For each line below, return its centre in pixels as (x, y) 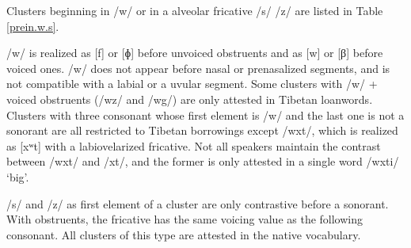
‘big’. (18, 176)
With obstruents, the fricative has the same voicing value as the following (185, 219)
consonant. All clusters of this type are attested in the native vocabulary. (184, 234)
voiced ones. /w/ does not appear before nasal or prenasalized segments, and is (198, 68)
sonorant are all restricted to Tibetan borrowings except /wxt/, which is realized (202, 130)
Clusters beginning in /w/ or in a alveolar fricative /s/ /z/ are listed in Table (195, 10)
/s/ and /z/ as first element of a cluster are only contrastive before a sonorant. (198, 203)
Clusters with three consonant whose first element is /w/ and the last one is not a (205, 114)
